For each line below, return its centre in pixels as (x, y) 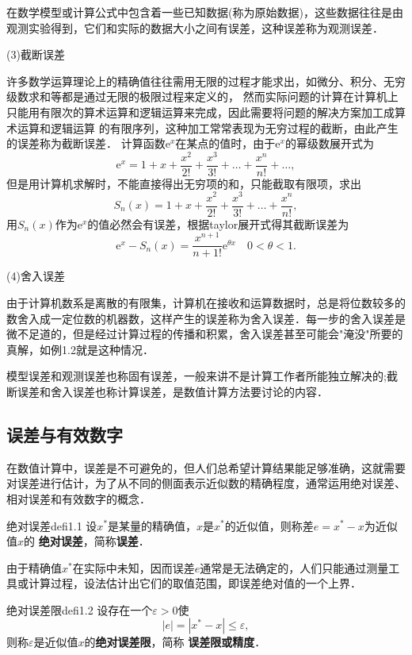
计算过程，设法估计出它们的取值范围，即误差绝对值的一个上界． (195, 583)
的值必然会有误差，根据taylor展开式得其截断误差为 (218, 223)
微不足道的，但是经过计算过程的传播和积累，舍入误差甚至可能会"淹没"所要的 (205, 334)
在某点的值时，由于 (225, 143)
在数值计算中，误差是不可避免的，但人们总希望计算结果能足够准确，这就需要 (206, 467)
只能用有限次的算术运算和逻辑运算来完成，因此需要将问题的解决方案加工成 (200, 112)
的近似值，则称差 (269, 525)
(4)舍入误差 (36, 276)
